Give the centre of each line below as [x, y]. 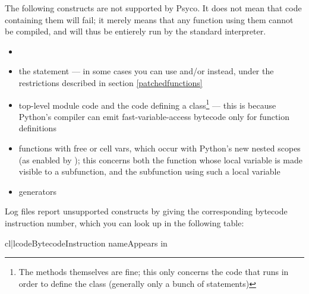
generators [37, 191]
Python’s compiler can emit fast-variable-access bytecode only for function [154, 116]
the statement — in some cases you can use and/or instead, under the [146, 71]
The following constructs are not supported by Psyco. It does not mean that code [153, 8]
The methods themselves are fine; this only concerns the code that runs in [154, 272]
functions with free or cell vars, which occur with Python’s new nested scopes [160, 148]
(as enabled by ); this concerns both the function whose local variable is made [161, 159]
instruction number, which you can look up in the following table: [124, 222]
